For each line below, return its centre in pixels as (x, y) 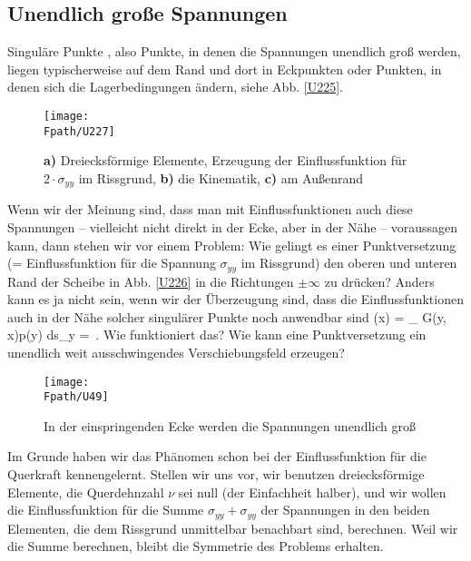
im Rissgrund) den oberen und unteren (349, 263)
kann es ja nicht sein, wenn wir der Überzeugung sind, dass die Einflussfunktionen (235, 299)
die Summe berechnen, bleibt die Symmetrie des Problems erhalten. (196, 546)
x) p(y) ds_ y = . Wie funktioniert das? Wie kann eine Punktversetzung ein (217, 335)
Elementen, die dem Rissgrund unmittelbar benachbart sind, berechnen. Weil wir (233, 528)
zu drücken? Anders (379, 281)
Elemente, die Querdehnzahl (86, 492)
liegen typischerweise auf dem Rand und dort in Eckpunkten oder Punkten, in (225, 69)
